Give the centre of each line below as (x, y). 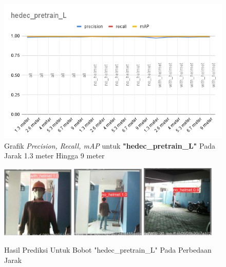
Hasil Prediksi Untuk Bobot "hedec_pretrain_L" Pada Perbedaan (108, 249)
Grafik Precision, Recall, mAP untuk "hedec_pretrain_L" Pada (110, 145)
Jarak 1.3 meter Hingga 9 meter (54, 156)
